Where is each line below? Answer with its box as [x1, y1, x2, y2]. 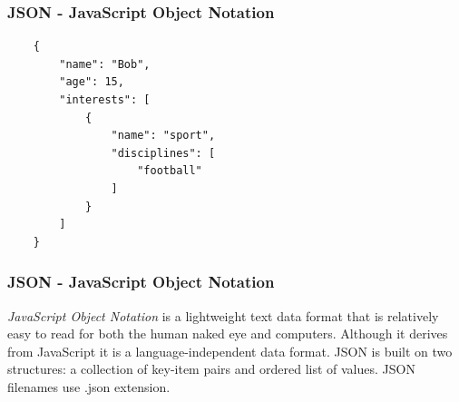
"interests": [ [59, 93, 151, 106]
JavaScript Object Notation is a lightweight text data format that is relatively [7, 306, 439, 325]
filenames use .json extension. [7, 377, 171, 396]
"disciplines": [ [111, 146, 216, 160]
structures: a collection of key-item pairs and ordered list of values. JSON [7, 359, 415, 378]
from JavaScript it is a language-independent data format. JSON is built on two [7, 341, 453, 360]
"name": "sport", [111, 129, 216, 142]
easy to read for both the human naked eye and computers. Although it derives [7, 324, 448, 343]
